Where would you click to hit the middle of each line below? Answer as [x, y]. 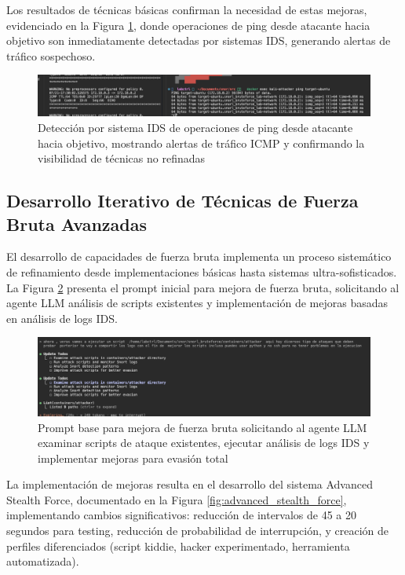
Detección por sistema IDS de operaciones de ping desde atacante [195, 127]
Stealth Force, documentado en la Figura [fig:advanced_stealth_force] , [177, 499]
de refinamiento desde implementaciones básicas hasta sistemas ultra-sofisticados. [202, 271]
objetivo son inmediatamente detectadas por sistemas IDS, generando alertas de [199, 40]
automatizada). [43, 561]
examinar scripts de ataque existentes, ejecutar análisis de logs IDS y [204, 443]
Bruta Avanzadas [77, 223]
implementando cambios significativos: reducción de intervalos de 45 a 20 [182, 515]
